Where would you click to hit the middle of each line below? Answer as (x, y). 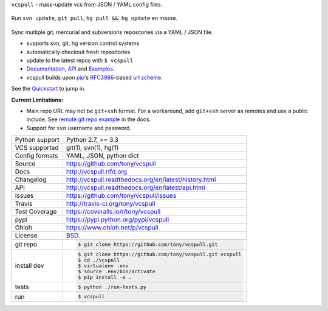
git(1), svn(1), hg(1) (92, 148)
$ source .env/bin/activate (117, 271)
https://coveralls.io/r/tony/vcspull (113, 212)
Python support (37, 140)
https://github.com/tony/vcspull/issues (121, 196)
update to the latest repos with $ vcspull (80, 60)
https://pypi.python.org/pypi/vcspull (118, 220)
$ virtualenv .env (103, 266)
